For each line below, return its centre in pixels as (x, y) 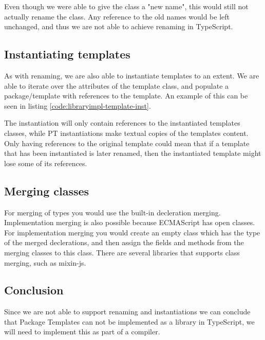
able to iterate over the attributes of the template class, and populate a (117, 85)
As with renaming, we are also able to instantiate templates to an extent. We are (132, 75)
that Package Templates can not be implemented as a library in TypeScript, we (129, 321)
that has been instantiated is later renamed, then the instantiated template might (133, 153)
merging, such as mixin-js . (45, 262)
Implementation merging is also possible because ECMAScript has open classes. (130, 222)
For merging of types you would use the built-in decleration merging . (112, 212)
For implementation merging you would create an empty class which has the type (132, 232)
